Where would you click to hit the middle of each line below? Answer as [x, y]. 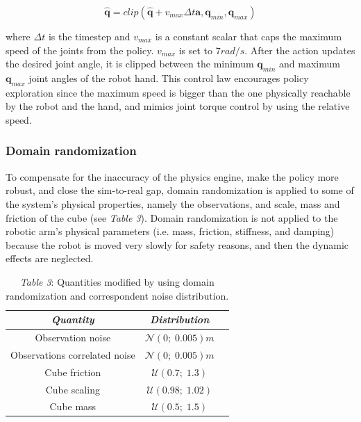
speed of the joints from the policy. [80, 50]
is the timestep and [89, 36]
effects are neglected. [50, 258]
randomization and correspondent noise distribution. [117, 295]
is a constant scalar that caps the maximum [249, 36]
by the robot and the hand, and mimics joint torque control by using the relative [178, 106]
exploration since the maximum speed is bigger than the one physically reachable [178, 92]
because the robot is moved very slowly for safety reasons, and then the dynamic [177, 244]
